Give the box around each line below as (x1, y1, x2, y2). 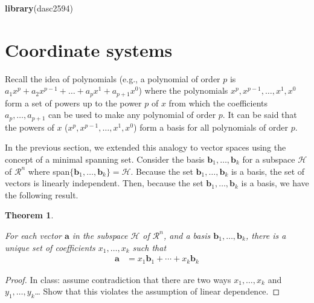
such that (132, 241, 167, 253)
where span (28, 165, 70, 177)
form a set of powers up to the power (5, 96, 142, 109)
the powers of (5, 120, 54, 133)
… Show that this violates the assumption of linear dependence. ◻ (34, 285, 280, 298)
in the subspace (72, 229, 128, 241)
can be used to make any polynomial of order (48, 108, 216, 121)
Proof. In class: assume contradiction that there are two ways (5, 273, 231, 285)
